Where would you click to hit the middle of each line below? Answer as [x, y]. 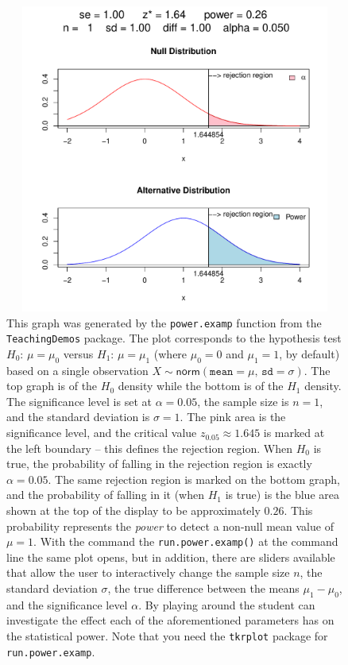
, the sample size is [243, 401]
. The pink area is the [233, 417]
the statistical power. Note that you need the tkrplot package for [167, 636]
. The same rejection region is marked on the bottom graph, [194, 479]
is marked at [294, 433]
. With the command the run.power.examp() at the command [186, 541]
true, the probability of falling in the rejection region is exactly [159, 464]
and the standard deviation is [78, 417]
